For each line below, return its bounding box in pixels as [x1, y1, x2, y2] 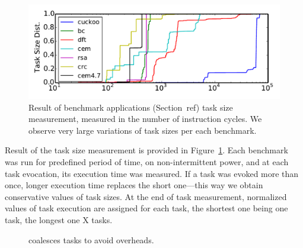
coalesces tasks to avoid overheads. [28, 233, 154, 246]
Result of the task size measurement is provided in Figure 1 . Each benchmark [5, 144, 288, 156]
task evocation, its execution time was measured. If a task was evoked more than [5, 167, 299, 179]
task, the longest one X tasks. [5, 213, 113, 226]
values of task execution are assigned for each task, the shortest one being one [5, 202, 288, 214]
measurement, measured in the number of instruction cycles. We [28, 112, 262, 125]
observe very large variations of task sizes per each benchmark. [28, 124, 257, 136]
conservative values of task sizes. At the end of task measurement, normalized [5, 190, 287, 202]
